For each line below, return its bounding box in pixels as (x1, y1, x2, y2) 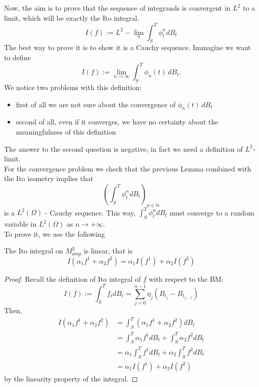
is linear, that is (83, 245, 133, 256)
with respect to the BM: (148, 273, 224, 284)
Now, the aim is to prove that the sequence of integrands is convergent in (4, 3, 231, 13)
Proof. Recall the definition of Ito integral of (4, 273, 141, 284)
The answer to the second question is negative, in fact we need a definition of (4, 143, 243, 154)
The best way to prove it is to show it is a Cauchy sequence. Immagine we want (4, 42, 251, 53)
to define (4, 52, 31, 63)
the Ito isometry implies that (4, 173, 93, 184)
